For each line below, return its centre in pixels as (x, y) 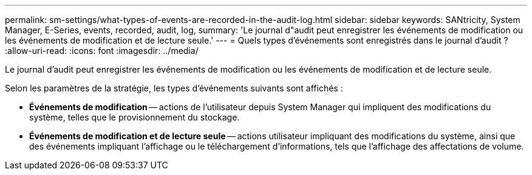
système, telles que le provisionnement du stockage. (135, 117)
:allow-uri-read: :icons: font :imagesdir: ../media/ (102, 51)
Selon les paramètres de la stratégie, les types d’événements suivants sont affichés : (174, 88)
